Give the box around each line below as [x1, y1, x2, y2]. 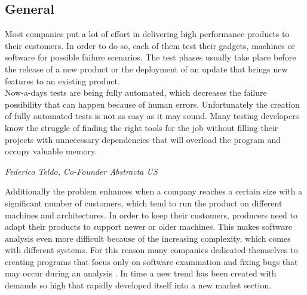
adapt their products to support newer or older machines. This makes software [5, 220, 292, 233]
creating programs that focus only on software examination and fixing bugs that [5, 255, 298, 267]
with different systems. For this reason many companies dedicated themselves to [5, 244, 298, 256]
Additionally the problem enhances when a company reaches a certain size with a [5, 185, 303, 197]
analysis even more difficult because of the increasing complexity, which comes [5, 232, 291, 244]
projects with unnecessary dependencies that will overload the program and [5, 133, 281, 145]
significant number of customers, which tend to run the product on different [5, 196, 283, 209]
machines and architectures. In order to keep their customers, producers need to [5, 208, 297, 221]
